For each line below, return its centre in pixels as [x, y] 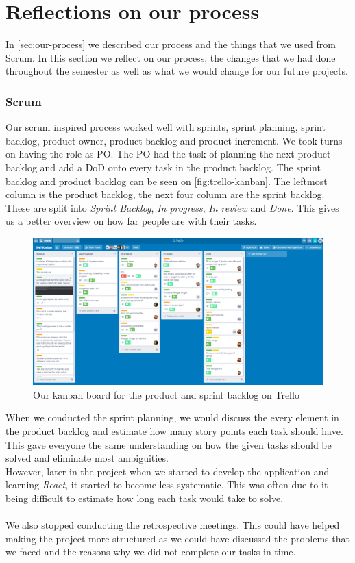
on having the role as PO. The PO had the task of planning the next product [168, 154]
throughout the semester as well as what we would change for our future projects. [177, 71]
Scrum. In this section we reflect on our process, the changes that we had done [171, 57]
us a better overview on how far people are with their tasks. [131, 221]
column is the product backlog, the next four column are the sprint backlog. [165, 194]
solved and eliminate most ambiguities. [87, 458]
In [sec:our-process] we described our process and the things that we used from [171, 44]
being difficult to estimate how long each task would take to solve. [145, 498]
